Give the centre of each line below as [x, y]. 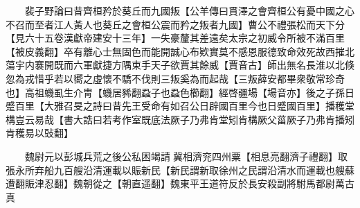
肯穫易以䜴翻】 [39, 133]
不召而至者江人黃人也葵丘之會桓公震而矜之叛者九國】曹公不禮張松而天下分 [175, 24]
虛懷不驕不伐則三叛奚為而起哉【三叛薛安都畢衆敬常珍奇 [218, 78]
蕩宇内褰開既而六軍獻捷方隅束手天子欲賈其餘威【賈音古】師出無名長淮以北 [175, 65]
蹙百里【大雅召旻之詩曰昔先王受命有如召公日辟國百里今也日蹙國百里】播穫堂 [180, 106]
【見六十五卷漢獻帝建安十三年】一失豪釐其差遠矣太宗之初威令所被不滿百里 [175, 38]
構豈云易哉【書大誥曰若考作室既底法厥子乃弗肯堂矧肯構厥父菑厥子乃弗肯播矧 [180, 119]
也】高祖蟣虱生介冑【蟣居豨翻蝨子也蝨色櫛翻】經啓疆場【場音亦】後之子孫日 [180, 92]
